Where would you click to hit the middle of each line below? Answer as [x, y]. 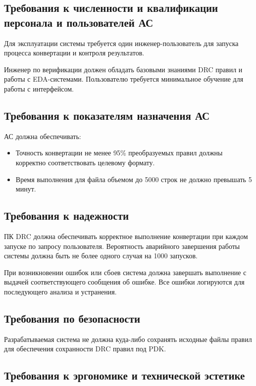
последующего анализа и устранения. [60, 291]
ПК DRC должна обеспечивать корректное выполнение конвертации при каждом [126, 236]
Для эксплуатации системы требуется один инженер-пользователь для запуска [121, 43]
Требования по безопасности [72, 318]
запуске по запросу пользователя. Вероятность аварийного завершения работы [122, 246]
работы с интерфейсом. [39, 88]
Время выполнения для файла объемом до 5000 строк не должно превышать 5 [134, 179]
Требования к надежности [67, 216]
